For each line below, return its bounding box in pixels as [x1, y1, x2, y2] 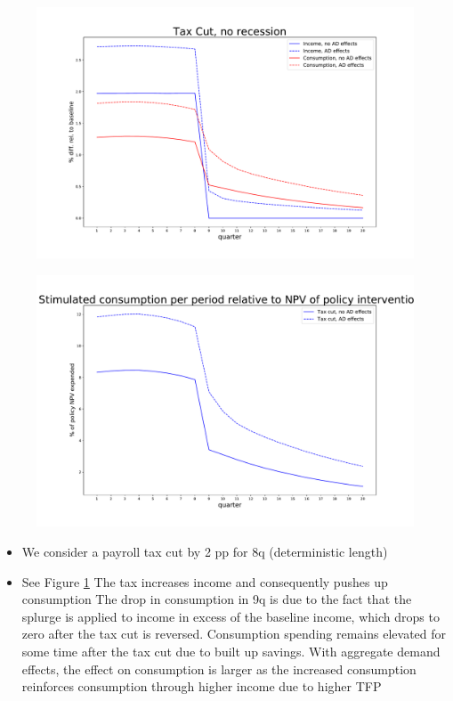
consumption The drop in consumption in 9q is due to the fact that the [21, 590, 412, 608]
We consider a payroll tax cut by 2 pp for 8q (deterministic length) [21, 542, 388, 560]
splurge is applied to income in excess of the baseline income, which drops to [21, 607, 440, 625]
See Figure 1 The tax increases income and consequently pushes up [21, 572, 388, 591]
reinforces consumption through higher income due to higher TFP [21, 677, 382, 696]
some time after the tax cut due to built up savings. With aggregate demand [21, 641, 441, 660]
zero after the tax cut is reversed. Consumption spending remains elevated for [21, 624, 447, 643]
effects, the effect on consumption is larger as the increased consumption [21, 659, 417, 678]
